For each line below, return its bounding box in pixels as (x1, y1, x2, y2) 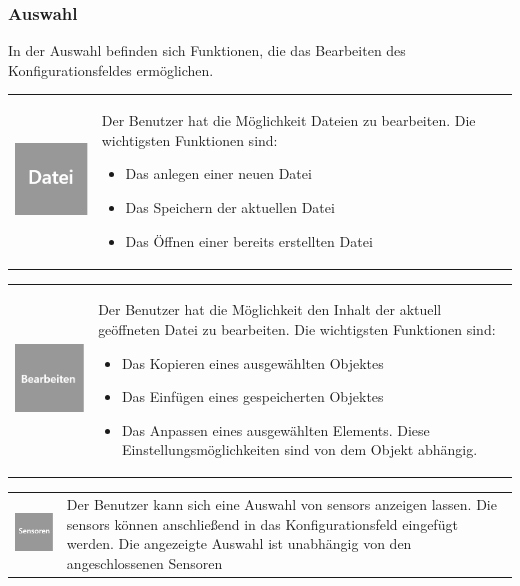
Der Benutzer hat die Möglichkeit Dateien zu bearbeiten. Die (101, 110, 476, 131)
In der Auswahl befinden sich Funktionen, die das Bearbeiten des (8, 40, 406, 61)
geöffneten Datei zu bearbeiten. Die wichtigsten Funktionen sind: (98, 318, 496, 339)
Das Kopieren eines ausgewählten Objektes (121, 352, 384, 373)
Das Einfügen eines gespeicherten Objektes (121, 386, 384, 407)
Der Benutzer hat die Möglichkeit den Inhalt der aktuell (98, 299, 442, 320)
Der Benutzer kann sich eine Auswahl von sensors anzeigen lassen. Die (66, 494, 497, 515)
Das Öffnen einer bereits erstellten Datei (125, 230, 373, 251)
